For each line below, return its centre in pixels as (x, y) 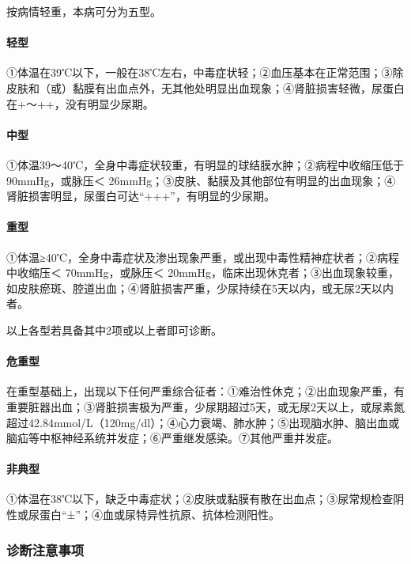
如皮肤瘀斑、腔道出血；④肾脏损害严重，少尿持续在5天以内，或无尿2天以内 (200, 288)
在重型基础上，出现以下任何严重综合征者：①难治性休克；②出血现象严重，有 (205, 391)
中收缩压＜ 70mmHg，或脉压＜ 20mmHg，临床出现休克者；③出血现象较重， (203, 273)
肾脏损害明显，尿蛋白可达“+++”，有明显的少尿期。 (141, 196)
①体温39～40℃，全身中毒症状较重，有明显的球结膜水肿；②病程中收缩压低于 (205, 164)
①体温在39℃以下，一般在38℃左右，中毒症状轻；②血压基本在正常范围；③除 (205, 72)
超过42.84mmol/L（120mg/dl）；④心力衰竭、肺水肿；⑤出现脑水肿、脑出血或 (203, 422)
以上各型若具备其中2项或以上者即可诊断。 (114, 329)
